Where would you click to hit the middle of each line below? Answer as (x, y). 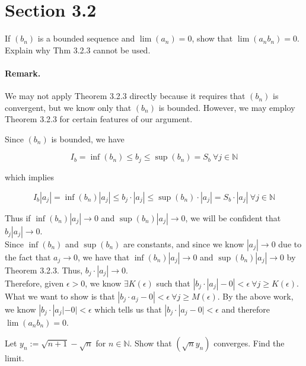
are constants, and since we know (184, 244)
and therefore (246, 309)
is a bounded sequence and (86, 38)
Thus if (18, 217)
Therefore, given (34, 283)
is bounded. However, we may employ (227, 107)
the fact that (28, 257)
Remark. (23, 73)
